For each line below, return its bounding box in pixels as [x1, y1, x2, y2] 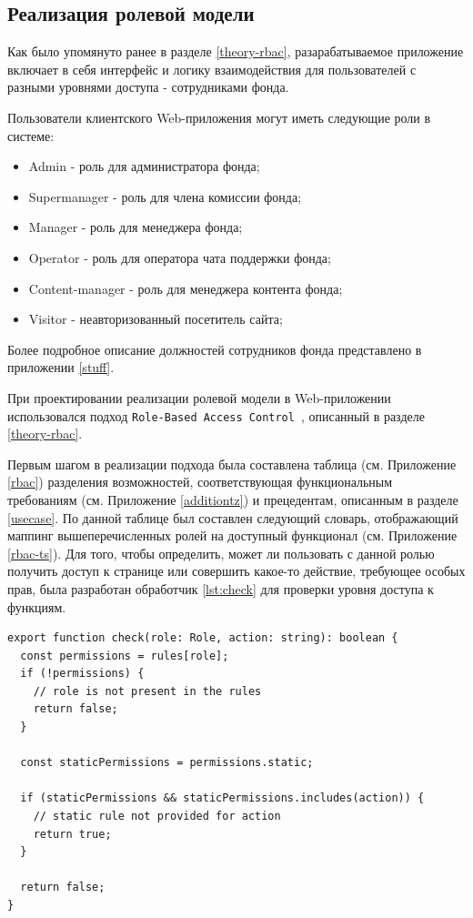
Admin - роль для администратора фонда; [28, 156, 260, 176]
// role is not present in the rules [33, 684, 262, 698]
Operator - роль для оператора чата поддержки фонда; [28, 247, 331, 267]
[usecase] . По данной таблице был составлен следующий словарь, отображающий [7, 508, 458, 527]
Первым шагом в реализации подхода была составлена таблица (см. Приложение [7, 454, 457, 473]
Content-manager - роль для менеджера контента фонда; [28, 278, 343, 298]
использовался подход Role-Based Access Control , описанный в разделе [7, 406, 425, 425]
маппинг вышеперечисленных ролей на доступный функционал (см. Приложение [7, 526, 458, 545]
